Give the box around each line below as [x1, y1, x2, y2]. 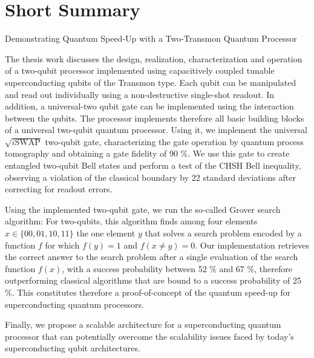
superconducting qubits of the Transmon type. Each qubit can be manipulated [5, 76, 296, 88]
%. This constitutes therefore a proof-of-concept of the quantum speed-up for [5, 286, 291, 298]
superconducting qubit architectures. [5, 342, 140, 354]
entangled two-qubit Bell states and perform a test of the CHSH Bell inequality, [5, 159, 301, 172]
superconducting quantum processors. [5, 298, 144, 310]
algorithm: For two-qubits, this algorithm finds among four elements [5, 215, 258, 227]
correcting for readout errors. [5, 183, 113, 195]
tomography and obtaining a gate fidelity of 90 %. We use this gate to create [5, 147, 290, 160]
